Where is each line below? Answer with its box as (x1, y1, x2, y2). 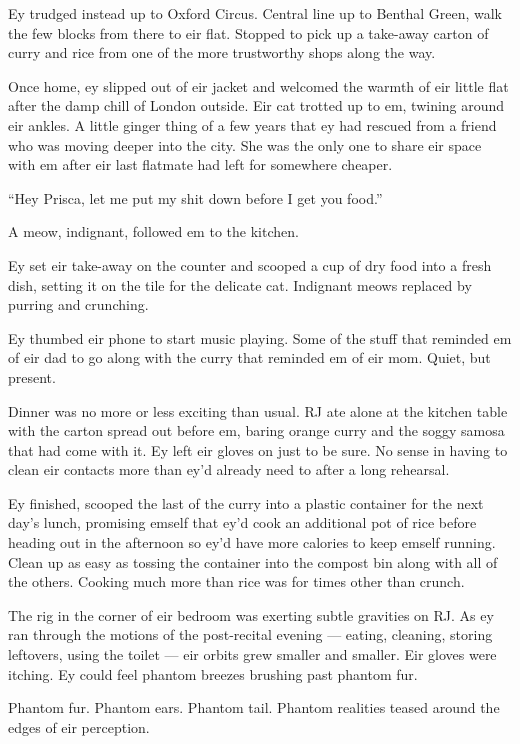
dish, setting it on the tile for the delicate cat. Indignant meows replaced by (8, 274, 472, 295)
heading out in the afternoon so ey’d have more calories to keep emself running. (8, 532, 496, 553)
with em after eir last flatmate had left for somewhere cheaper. (8, 154, 393, 175)
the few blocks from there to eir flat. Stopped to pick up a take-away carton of (8, 22, 489, 43)
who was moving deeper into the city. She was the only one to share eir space (8, 134, 482, 155)
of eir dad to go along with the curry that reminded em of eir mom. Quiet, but (8, 347, 491, 368)
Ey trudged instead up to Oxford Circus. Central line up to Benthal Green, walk (8, 3, 502, 23)
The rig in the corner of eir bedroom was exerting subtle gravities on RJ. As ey (8, 604, 494, 625)
